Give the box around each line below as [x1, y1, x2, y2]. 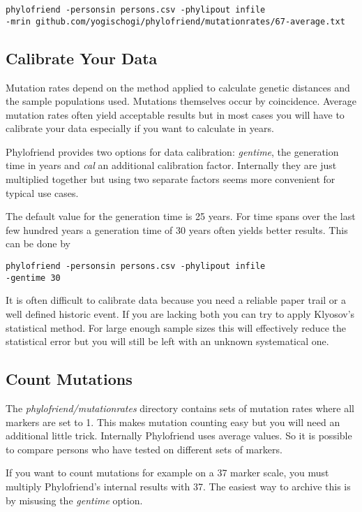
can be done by [6, 236, 70, 251]
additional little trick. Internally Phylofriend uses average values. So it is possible [6, 428, 352, 443]
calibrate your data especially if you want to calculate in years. [6, 121, 274, 136]
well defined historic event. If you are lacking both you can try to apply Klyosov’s [6, 306, 355, 321]
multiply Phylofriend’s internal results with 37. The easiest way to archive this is [6, 478, 351, 493]
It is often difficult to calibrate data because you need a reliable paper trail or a [6, 293, 347, 307]
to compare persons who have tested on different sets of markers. [6, 441, 282, 456]
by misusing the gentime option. [6, 492, 143, 507]
